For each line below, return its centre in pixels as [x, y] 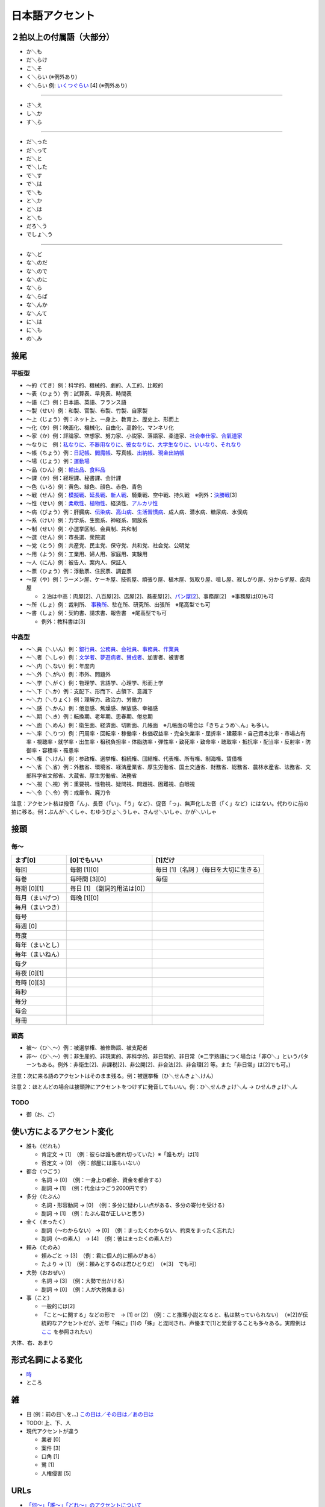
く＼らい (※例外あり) [52, 77]
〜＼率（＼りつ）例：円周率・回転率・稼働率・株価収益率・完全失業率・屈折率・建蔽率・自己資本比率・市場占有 [166, 733]
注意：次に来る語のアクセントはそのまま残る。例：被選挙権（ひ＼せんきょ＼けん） [114, 1075]
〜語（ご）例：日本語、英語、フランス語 [76, 402]
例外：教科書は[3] [63, 621]
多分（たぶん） [45, 1197]
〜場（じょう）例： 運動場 [58, 461]
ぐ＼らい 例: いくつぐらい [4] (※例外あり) [77, 85]
